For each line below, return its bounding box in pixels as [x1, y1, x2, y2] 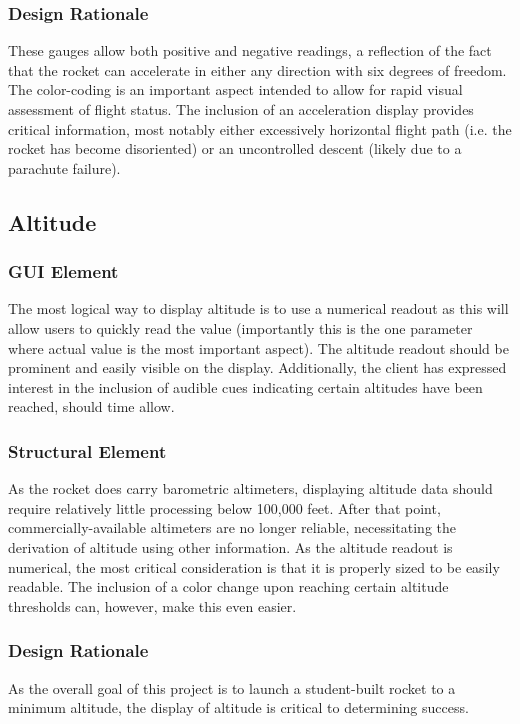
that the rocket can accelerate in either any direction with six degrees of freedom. [8, 59, 507, 80]
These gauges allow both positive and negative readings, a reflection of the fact [8, 40, 492, 61]
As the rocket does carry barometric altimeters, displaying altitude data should [8, 478, 493, 499]
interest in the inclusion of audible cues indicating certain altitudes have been [8, 376, 483, 397]
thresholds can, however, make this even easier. [8, 595, 297, 616]
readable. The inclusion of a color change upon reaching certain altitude [8, 576, 449, 597]
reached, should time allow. [8, 396, 175, 417]
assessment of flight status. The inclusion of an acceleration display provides [8, 99, 474, 119]
